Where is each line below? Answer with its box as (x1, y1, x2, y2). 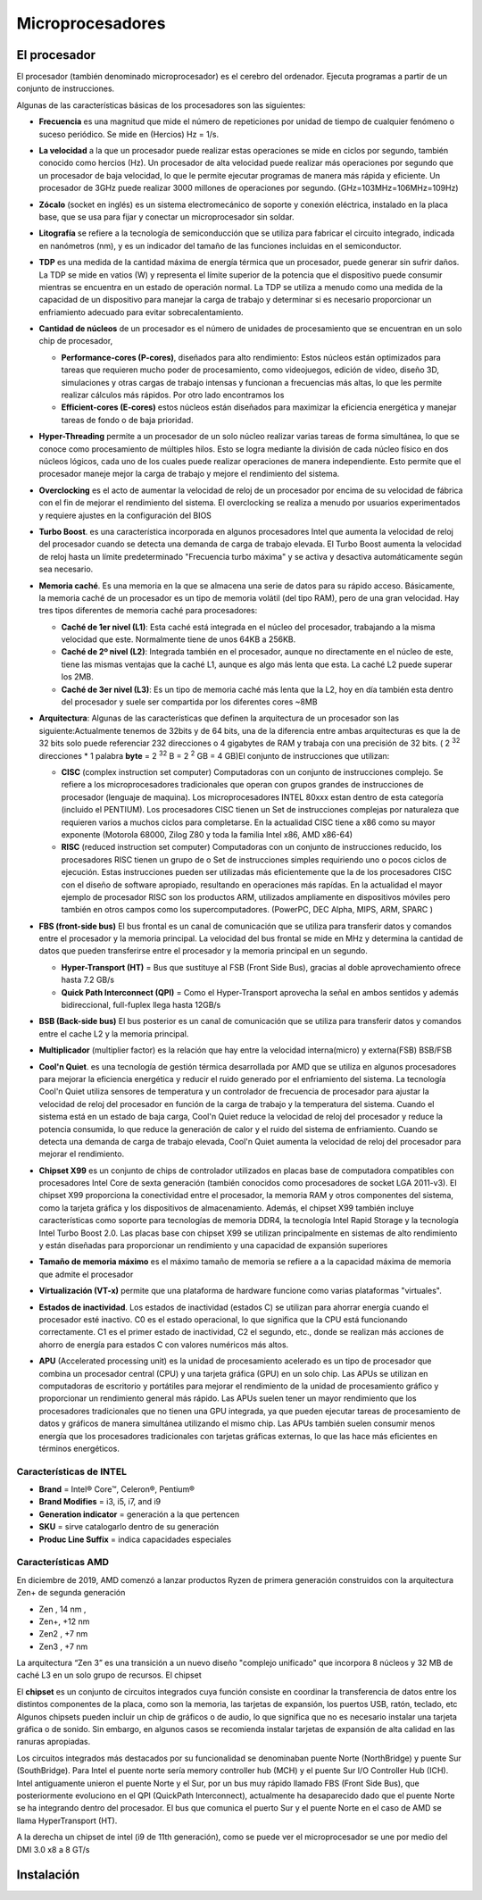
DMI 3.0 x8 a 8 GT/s (16, 1844, 90, 1854)
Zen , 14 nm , (38, 1604, 87, 1614)
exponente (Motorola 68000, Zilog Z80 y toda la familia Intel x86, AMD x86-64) (61, 829, 353, 839)
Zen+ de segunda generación (16, 1587, 126, 1598)
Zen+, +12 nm (38, 1616, 90, 1627)
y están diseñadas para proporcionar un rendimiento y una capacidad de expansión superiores (38, 1240, 388, 1251)
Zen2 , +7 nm (38, 1629, 88, 1639)
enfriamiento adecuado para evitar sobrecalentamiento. (38, 306, 245, 317)
